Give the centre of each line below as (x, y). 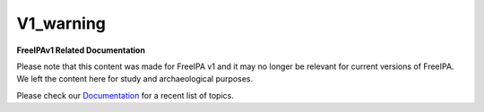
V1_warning (61, 23)
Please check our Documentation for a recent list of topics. (125, 95)
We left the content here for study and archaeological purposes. (135, 79)
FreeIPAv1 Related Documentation (81, 50)
